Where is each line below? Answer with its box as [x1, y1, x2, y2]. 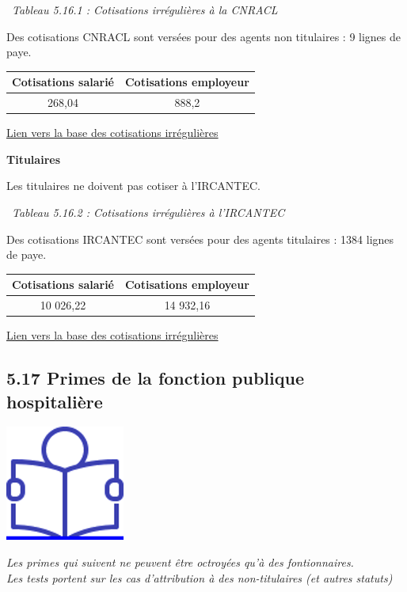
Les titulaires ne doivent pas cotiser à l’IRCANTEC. [6, 177, 261, 194]
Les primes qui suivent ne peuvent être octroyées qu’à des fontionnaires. [6, 554, 354, 570]
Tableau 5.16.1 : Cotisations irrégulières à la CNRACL [12, 2, 278, 17]
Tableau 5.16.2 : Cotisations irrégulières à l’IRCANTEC [12, 204, 285, 220]
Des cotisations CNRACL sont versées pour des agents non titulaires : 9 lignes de [6, 28, 401, 44]
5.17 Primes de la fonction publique [6, 366, 305, 390]
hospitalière [6, 389, 103, 413]
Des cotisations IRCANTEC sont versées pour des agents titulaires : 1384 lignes [6, 230, 394, 247]
